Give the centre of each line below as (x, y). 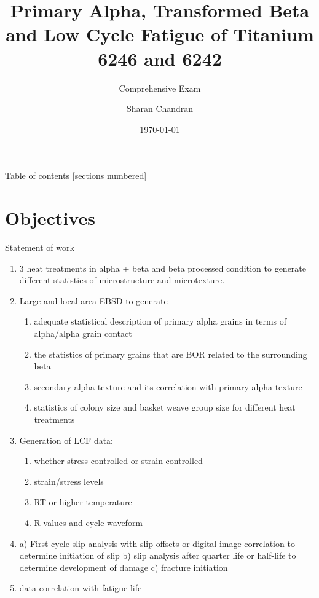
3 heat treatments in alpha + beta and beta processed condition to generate (163, 268)
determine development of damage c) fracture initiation (124, 567)
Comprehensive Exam (160, 88)
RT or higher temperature (83, 502)
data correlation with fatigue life (81, 588)
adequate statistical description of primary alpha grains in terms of (160, 321)
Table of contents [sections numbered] (76, 175)
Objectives (50, 218)
